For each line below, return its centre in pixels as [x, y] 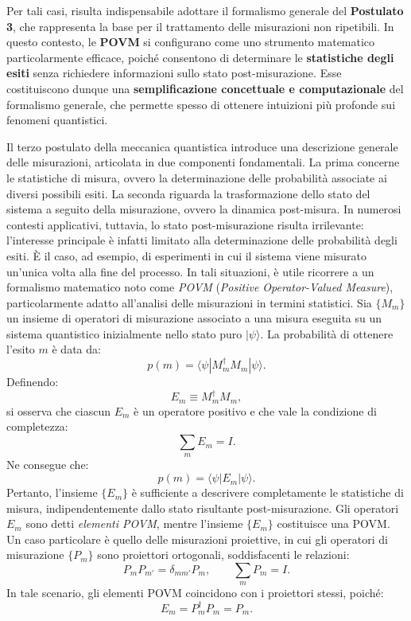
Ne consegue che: [48, 465]
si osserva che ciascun [58, 410]
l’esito [21, 349]
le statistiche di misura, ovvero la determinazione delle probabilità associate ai [197, 177]
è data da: [76, 349]
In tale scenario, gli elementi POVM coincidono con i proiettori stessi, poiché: [195, 593]
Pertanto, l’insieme [52, 492]
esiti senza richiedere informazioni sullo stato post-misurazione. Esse [174, 73]
